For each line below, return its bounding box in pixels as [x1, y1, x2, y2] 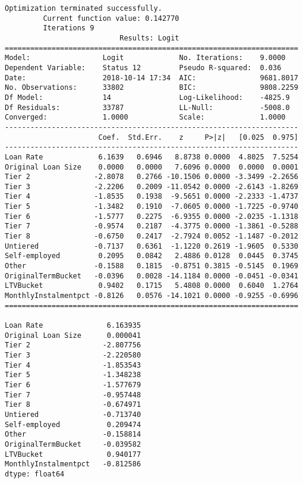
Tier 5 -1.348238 [5, 371, 141, 379]
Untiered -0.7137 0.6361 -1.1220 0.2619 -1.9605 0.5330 [5, 241, 298, 250]
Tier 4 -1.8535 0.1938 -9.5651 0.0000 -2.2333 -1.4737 [5, 192, 298, 201]
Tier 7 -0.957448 [5, 390, 141, 399]
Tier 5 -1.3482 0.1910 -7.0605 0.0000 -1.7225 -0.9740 [5, 202, 298, 211]
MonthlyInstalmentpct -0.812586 [5, 460, 141, 469]
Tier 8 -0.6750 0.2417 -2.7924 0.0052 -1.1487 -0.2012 [5, 232, 298, 241]
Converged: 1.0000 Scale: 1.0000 [5, 113, 286, 122]
